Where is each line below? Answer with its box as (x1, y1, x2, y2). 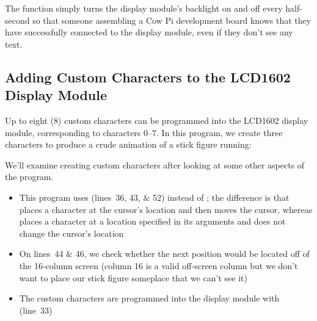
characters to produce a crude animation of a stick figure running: (5, 138, 252, 151)
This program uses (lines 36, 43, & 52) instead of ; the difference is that (19, 190, 290, 203)
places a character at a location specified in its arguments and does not (19, 215, 286, 228)
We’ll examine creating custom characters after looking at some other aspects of (5, 158, 305, 171)
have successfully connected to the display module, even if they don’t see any (5, 26, 293, 38)
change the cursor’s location (19, 226, 124, 239)
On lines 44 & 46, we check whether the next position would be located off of (19, 247, 310, 260)
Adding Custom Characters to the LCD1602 (5, 67, 291, 86)
